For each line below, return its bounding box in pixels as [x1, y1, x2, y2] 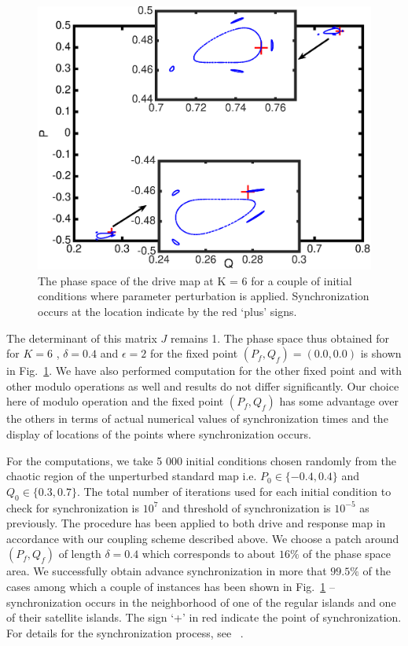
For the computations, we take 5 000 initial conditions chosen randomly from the [6, 452, 396, 468]
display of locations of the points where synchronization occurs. [6, 426, 311, 442]
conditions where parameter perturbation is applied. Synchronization [38, 288, 369, 304]
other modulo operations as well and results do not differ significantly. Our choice [6, 377, 399, 394]
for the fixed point [149, 345, 238, 362]
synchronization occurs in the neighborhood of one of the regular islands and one [6, 593, 396, 610]
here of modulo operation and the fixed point [6, 393, 224, 409]
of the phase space [303, 545, 391, 562]
